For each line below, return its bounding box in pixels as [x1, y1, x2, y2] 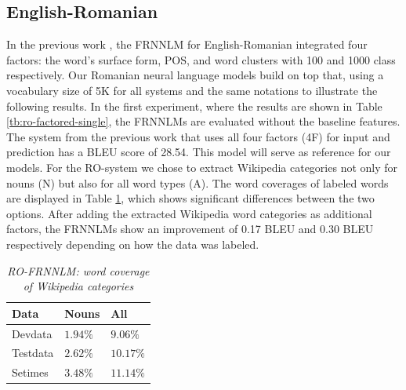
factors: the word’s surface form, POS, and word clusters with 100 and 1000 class [6, 51, 396, 67]
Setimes [12, 364, 49, 381]
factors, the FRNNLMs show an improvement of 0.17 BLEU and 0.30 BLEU [6, 221, 374, 237]
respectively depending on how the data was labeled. [6, 235, 259, 252]
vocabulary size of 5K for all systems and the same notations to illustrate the [6, 82, 378, 98]
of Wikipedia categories [23, 278, 134, 294]
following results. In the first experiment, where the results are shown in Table [6, 97, 382, 114]
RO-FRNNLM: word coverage [7, 262, 150, 279]
